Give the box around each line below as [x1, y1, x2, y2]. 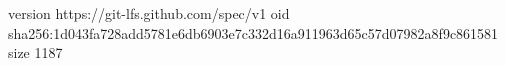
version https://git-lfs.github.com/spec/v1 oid [8, 3, 290, 23]
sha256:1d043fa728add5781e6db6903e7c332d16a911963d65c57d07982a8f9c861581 [8, 22, 499, 43]
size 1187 [8, 42, 63, 63]
